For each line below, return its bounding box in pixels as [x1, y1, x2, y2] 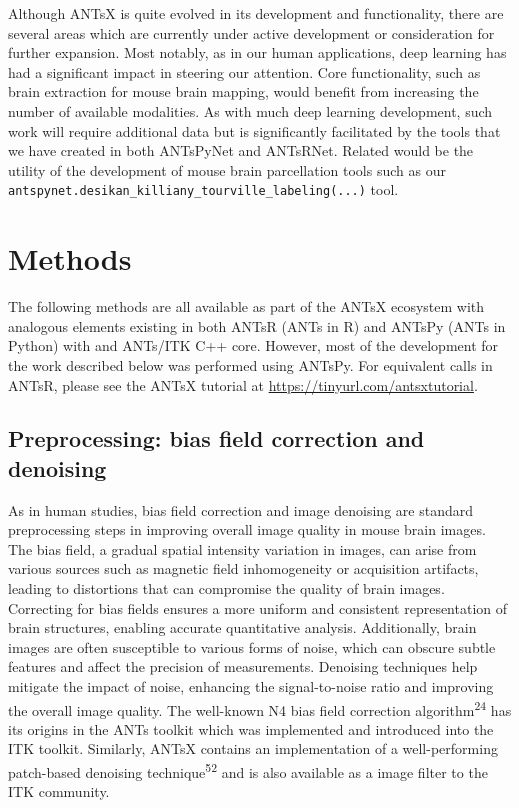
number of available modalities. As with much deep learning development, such [8, 100, 493, 121]
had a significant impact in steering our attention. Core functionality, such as [8, 61, 481, 82]
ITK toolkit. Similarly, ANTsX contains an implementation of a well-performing [8, 738, 498, 759]
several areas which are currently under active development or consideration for [8, 22, 495, 43]
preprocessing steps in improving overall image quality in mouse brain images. [8, 519, 486, 540]
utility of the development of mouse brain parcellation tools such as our [8, 159, 446, 180]
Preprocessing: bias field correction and [8, 423, 425, 454]
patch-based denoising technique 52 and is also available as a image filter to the [8, 759, 488, 782]
